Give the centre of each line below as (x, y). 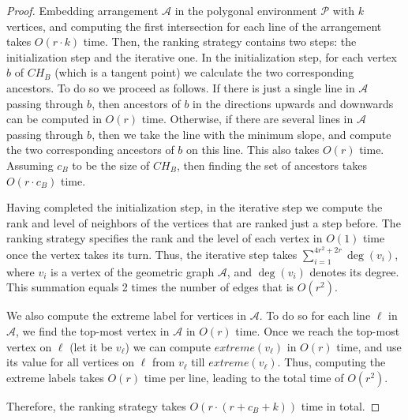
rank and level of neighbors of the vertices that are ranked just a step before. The (204, 222)
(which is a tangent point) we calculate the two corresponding (204, 72)
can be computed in (54, 119)
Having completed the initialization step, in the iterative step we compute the (195, 207)
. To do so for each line (315, 315)
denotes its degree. (354, 271)
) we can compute (168, 346)
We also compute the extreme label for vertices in (126, 315)
